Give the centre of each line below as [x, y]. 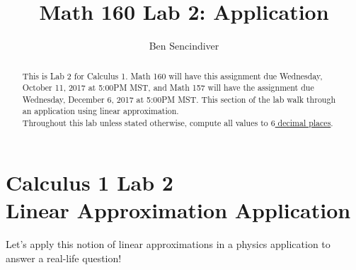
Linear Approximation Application [178, 209]
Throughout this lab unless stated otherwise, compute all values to [145, 123]
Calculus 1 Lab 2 [90, 182]
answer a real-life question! [64, 258]
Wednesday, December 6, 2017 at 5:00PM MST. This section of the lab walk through [179, 99]
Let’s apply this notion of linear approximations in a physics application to [168, 243]
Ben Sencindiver [184, 46]
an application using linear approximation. [101, 111]
